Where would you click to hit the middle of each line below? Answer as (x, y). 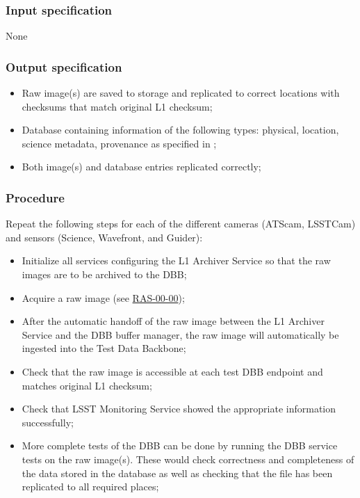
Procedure (35, 197)
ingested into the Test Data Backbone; (104, 348)
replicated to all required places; (90, 487)
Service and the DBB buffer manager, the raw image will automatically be (180, 334)
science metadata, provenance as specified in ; (119, 143)
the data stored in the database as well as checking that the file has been (177, 473)
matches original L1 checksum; (87, 385)
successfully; (48, 422)
